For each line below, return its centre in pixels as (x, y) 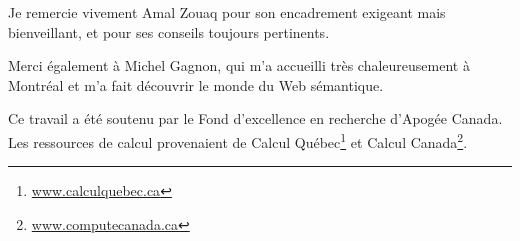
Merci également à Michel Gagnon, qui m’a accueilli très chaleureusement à (239, 65)
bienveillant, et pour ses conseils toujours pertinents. (169, 31)
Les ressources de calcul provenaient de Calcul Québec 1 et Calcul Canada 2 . (238, 140)
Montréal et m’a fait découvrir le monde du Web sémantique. (196, 84)
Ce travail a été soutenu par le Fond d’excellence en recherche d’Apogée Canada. (255, 118)
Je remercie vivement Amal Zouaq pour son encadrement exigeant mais (227, 12)
